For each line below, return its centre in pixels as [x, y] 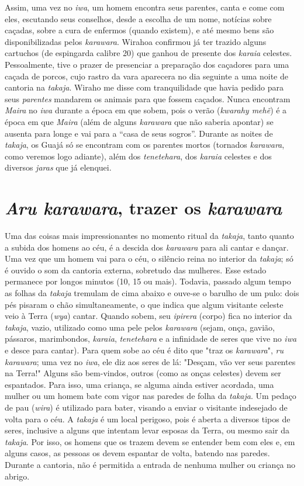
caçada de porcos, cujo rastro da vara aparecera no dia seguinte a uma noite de [146, 76]
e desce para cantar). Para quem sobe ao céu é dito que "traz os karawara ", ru [144, 350]
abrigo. [17, 476]
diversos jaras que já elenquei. [58, 167]
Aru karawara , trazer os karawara [144, 208]
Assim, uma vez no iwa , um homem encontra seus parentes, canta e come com [145, 7]
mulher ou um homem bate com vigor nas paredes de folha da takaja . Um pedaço [151, 396]
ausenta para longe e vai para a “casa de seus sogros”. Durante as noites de [139, 133]
